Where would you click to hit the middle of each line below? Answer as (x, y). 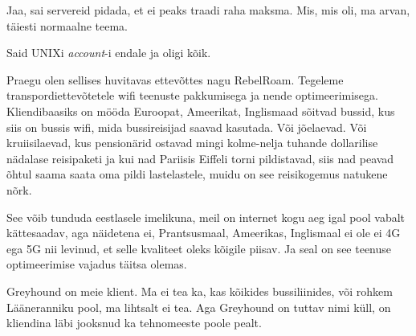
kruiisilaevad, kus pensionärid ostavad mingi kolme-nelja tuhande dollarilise (192, 143)
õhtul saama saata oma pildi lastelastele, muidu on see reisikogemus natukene (197, 174)
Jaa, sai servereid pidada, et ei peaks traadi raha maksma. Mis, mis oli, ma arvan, (208, 10)
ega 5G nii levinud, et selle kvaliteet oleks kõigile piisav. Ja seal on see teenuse (199, 248)
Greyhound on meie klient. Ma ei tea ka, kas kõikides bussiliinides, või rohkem (200, 291)
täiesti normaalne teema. (67, 25)
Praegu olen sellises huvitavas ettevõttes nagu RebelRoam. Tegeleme (175, 79)
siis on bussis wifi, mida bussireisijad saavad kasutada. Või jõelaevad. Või (187, 127)
